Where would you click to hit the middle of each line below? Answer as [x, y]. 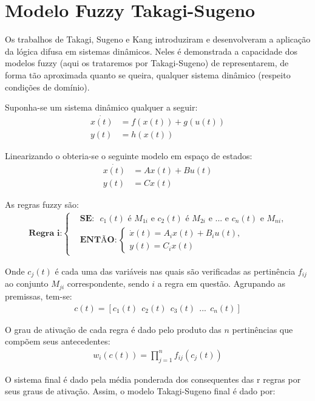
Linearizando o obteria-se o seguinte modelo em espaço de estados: [129, 155]
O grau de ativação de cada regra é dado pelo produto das [113, 329]
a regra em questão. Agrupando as [221, 283]
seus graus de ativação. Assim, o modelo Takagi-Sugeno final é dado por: [140, 391]
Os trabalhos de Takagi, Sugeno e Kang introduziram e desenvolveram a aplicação [158, 39]
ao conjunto [27, 283]
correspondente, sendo [108, 283]
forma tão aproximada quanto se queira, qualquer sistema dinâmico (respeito [148, 74]
